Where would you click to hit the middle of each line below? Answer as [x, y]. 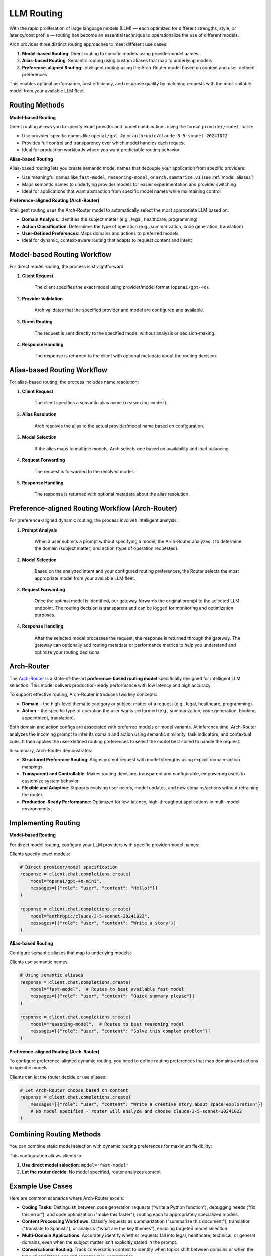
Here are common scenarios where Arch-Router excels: [67, 1198]
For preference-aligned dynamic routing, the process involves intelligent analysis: [94, 520]
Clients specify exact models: [40, 854]
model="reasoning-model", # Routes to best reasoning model [107, 1024]
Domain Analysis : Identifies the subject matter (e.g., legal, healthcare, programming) [110, 219]
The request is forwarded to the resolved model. [84, 471]
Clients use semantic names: [39, 962]
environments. [37, 809]
